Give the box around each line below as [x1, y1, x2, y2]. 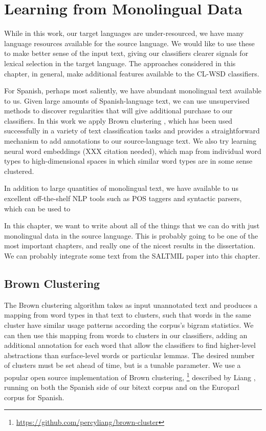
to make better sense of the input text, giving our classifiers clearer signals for [4, 48, 249, 58]
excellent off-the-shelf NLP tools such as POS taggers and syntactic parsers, [4, 193, 242, 204]
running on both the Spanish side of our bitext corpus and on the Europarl [4, 382, 239, 393]
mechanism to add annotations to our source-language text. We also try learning [4, 135, 257, 146]
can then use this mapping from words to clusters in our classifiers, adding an [4, 329, 248, 340]
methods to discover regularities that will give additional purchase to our [4, 105, 233, 116]
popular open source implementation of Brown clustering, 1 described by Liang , [4, 370, 256, 382]
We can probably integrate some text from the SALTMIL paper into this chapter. [4, 250, 260, 261]
